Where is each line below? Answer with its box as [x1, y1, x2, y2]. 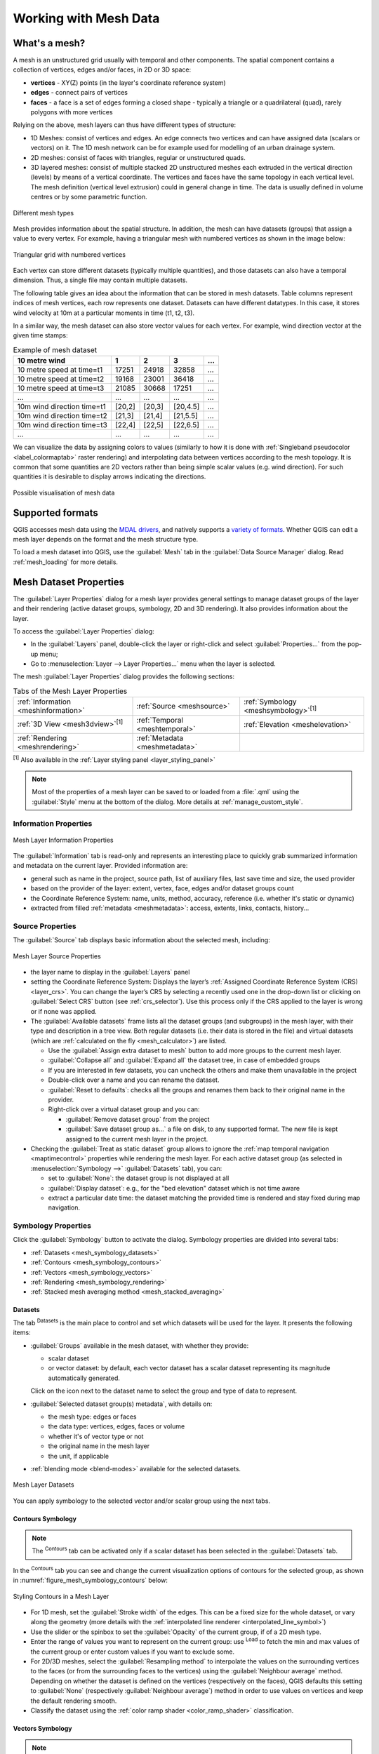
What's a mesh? [13, 37, 86, 49]
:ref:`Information [17, 697, 72, 707]
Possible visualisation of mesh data [13, 488, 115, 497]
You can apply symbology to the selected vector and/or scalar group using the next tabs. [13, 1497, 270, 1505]
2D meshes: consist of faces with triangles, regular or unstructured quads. [30, 153, 246, 161]
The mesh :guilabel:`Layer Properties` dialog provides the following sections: [13, 672, 235, 681]
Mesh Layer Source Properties [13, 951, 101, 960]
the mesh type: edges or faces [48, 1412, 137, 1421]
